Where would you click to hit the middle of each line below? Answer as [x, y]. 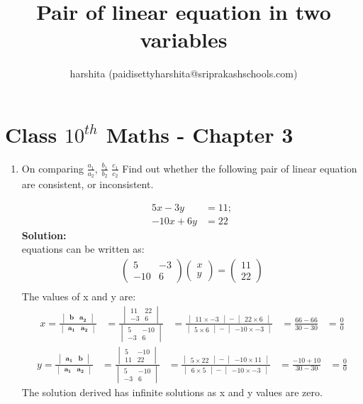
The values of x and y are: [79, 296]
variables [184, 39]
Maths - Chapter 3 [200, 134]
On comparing [52, 168]
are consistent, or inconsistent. [88, 184]
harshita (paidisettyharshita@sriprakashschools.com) [184, 73]
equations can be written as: [83, 249]
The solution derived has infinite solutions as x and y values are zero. [172, 392]
